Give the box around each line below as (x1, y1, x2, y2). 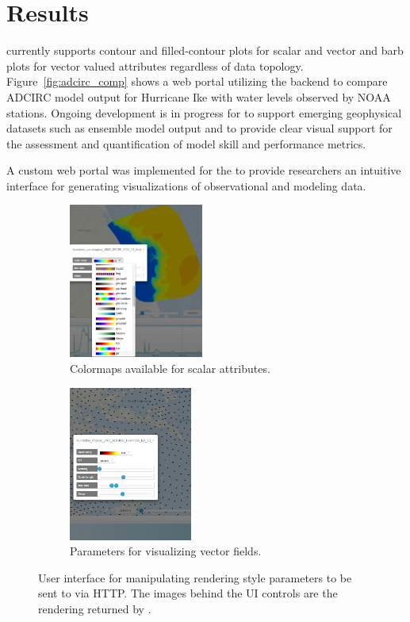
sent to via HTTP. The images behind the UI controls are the (38, 585, 338, 601)
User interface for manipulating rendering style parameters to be (38, 569, 352, 586)
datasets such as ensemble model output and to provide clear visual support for (6, 120, 393, 136)
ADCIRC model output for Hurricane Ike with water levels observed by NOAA (6, 88, 391, 105)
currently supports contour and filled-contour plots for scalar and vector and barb (6, 42, 404, 59)
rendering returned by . (38, 601, 151, 617)
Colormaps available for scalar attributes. (70, 360, 270, 377)
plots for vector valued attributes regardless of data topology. (6, 57, 304, 74)
